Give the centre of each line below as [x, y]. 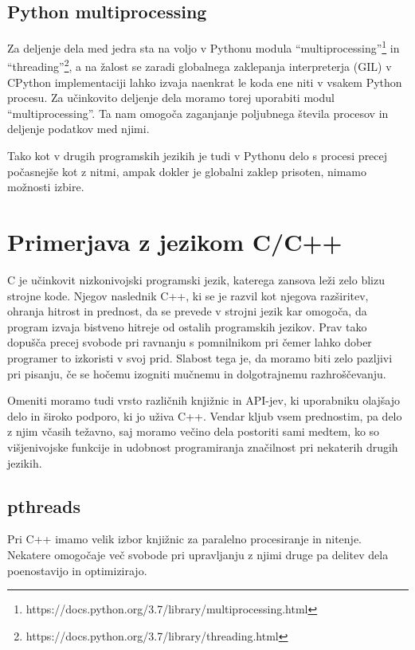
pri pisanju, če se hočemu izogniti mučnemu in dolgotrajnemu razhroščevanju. [197, 373]
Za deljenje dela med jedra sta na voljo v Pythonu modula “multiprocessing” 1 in [204, 47]
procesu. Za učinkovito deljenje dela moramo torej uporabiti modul [171, 98]
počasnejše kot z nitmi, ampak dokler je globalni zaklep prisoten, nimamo [187, 171]
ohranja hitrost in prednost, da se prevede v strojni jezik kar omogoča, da [187, 311]
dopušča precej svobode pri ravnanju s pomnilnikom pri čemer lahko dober [190, 342]
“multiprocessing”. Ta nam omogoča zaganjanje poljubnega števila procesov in [198, 113]
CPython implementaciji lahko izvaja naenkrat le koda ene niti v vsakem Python [205, 82]
